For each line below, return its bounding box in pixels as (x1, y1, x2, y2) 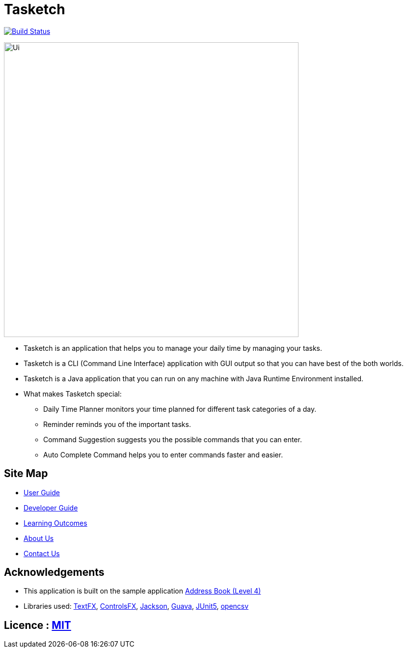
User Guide (24, 488, 60, 497)
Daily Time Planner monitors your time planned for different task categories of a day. (43, 404, 317, 413)
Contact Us (24, 549, 60, 558)
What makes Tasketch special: (24, 389, 122, 398)
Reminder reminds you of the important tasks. (43, 420, 191, 428)
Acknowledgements (4, 566, 105, 579)
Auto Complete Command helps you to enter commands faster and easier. (43, 450, 283, 459)
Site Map (4, 467, 48, 480)
